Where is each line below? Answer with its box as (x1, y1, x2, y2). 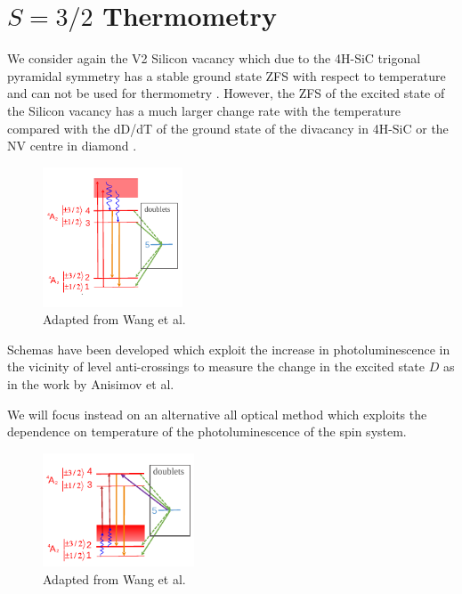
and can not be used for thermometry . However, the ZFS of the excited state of (7, 84, 445, 102)
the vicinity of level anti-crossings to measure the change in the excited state (7, 357, 426, 376)
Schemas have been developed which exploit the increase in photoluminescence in (7, 339, 450, 358)
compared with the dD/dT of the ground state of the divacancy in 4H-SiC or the (7, 118, 449, 137)
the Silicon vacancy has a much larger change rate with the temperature (7, 101, 401, 119)
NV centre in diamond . (7, 136, 137, 155)
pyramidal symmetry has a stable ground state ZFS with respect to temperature (7, 66, 446, 85)
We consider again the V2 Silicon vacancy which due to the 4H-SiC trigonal (7, 49, 421, 68)
